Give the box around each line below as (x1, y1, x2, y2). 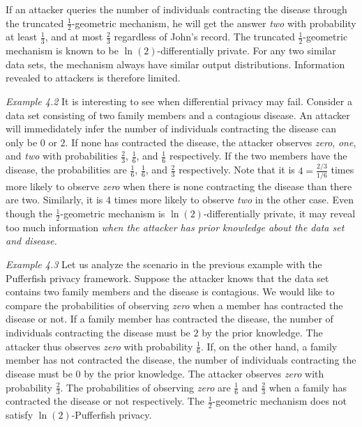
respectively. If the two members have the (169, 148, 347, 163)
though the (6, 206, 52, 221)
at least (6, 29, 38, 44)
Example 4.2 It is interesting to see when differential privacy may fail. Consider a (6, 94, 352, 109)
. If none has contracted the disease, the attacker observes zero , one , (65, 134, 356, 149)
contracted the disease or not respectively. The (6, 394, 204, 408)
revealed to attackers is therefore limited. (6, 70, 181, 85)
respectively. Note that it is (179, 162, 295, 177)
